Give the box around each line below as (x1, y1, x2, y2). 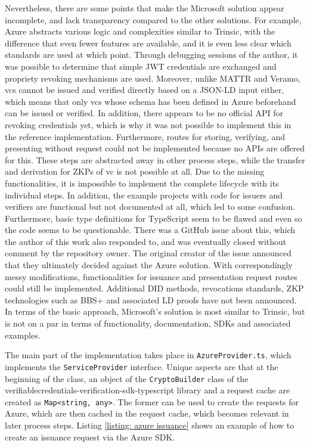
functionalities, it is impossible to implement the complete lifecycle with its (5, 176, 279, 189)
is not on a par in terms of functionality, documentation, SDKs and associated (5, 317, 291, 330)
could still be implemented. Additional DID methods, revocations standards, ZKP (5, 282, 304, 294)
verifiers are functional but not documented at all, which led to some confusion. (5, 200, 295, 213)
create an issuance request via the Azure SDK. (5, 430, 175, 443)
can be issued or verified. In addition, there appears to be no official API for (5, 107, 283, 119)
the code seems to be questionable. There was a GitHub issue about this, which (5, 223, 296, 236)
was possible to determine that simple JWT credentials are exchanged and (5, 60, 277, 72)
